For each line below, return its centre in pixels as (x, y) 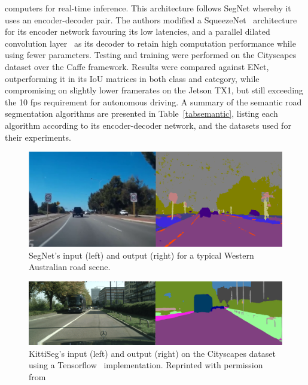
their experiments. (38, 137)
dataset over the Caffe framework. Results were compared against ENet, (137, 66)
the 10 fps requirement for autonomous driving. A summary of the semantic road (153, 101)
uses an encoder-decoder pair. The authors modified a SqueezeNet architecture (151, 19)
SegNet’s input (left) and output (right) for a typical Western (141, 255)
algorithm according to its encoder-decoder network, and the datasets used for (148, 125)
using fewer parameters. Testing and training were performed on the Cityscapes (151, 55)
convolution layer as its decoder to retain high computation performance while (150, 43)
